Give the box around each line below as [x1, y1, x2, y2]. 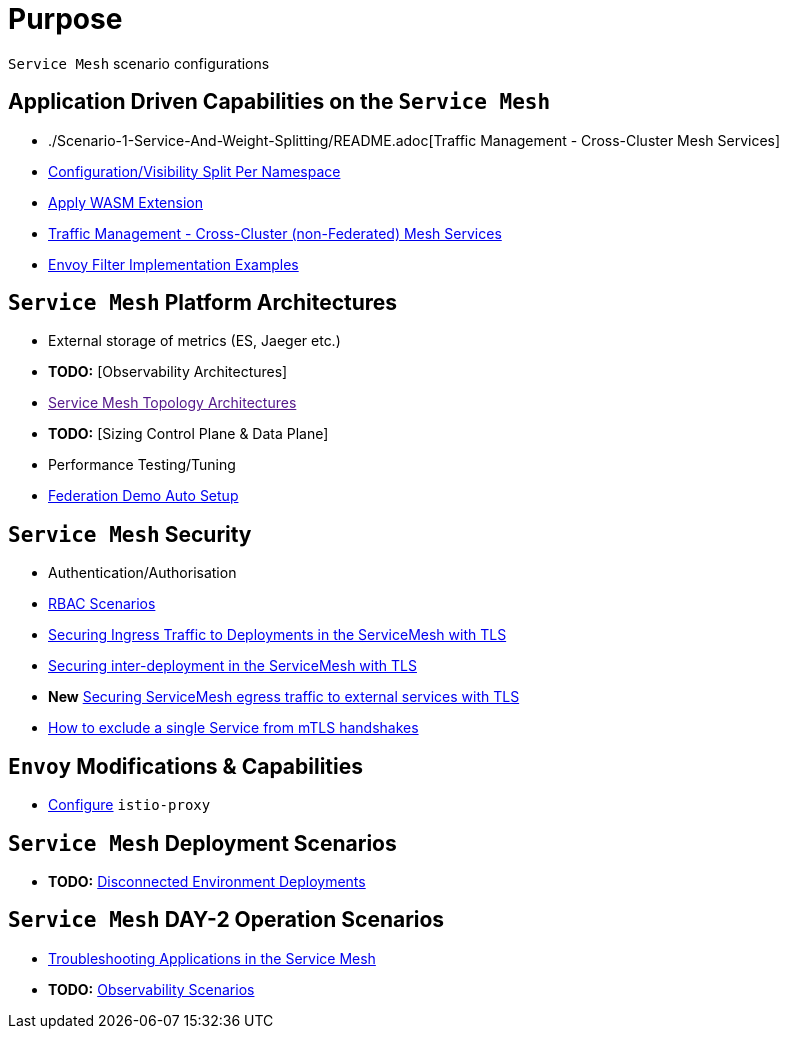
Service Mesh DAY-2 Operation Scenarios [8, 907, 445, 933]
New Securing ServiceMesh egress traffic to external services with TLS [48, 688, 520, 706]
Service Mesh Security [8, 521, 252, 547]
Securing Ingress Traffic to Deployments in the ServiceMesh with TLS [48, 626, 507, 644]
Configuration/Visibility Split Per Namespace [48, 162, 341, 180]
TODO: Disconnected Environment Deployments [48, 872, 366, 890]
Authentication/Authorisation [48, 564, 237, 582]
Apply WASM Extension [48, 193, 203, 211]
